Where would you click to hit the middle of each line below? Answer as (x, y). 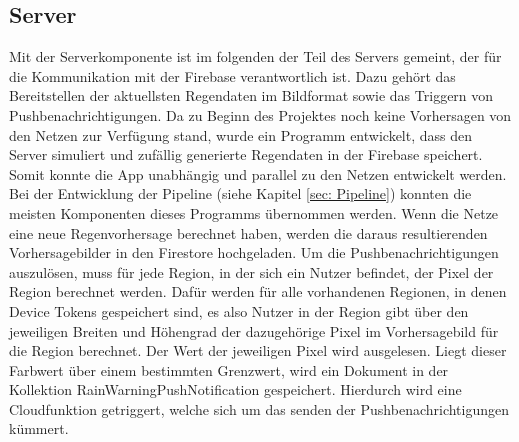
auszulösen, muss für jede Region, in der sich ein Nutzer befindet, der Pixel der (251, 271)
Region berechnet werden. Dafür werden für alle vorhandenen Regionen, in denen (258, 291)
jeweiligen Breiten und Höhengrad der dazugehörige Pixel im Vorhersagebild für (254, 330)
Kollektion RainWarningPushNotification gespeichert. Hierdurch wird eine (235, 389)
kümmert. (39, 428)
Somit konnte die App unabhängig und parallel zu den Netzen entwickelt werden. (258, 173)
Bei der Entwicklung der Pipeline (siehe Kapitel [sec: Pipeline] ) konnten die (240, 193)
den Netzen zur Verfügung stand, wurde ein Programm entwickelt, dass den (241, 134)
